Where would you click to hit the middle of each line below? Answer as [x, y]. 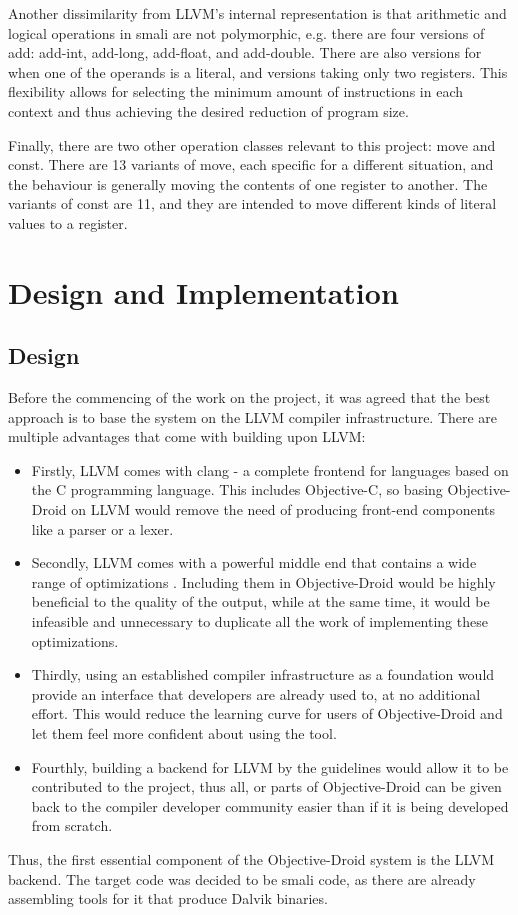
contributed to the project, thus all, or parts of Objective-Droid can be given [266, 786]
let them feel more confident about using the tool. [184, 733]
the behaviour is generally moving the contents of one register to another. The [248, 183]
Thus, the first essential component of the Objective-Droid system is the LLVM [251, 858]
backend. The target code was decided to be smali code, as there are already [242, 878]
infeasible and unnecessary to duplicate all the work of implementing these [259, 621]
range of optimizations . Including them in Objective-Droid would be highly [263, 581]
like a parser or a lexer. [102, 528]
